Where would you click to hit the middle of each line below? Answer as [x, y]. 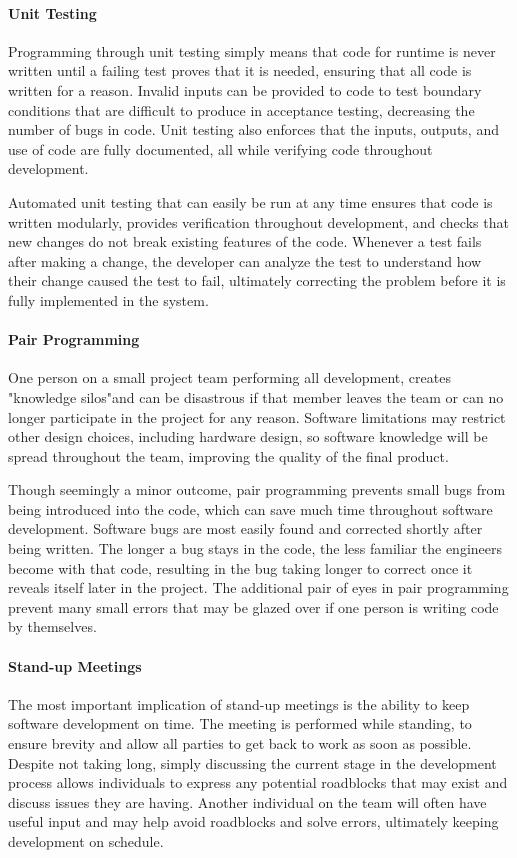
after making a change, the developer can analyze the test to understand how [245, 260]
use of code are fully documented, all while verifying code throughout [220, 148]
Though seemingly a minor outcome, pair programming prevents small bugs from [257, 489]
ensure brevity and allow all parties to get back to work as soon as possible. [240, 743]
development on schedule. [86, 840]
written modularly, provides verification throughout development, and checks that [258, 221]
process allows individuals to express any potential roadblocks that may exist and [258, 782]
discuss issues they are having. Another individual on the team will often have [247, 801]
